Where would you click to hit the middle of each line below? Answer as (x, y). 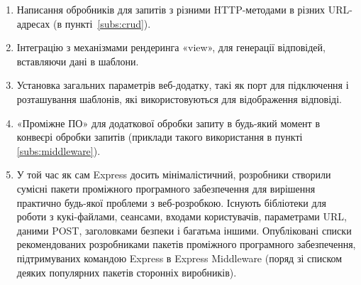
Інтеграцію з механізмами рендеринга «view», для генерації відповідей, (171, 47)
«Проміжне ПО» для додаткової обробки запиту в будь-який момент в (168, 123)
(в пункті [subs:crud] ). (102, 23)
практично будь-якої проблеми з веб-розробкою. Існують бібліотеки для (171, 202)
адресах (33, 23)
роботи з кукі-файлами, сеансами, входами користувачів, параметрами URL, (182, 216)
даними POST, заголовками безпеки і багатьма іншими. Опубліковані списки (184, 230)
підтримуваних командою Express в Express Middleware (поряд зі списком (179, 258)
